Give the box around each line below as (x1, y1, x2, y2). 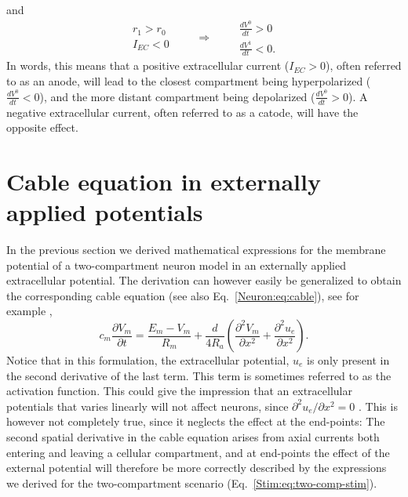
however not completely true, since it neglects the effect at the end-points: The (6, 413, 385, 430)
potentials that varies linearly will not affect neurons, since (6, 397, 289, 414)
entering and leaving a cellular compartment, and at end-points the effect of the (6, 444, 390, 460)
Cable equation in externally (6, 165, 321, 197)
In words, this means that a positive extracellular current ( (6, 57, 290, 74)
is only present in (307, 352, 390, 368)
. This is (358, 397, 398, 414)
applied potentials (6, 196, 203, 228)
